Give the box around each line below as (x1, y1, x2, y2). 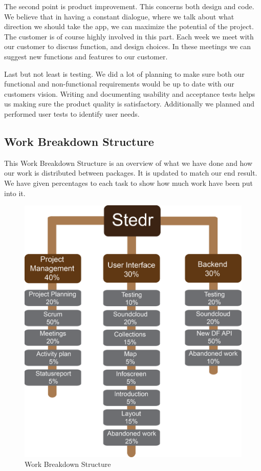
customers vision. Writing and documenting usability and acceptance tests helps (4, 88, 255, 99)
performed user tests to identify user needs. (4, 108, 140, 119)
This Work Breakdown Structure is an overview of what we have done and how (4, 157, 253, 168)
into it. (4, 187, 26, 198)
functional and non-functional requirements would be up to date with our (4, 78, 234, 89)
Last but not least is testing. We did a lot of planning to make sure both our (4, 68, 245, 79)
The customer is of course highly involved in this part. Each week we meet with (4, 31, 254, 41)
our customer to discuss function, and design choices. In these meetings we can (4, 41, 251, 52)
